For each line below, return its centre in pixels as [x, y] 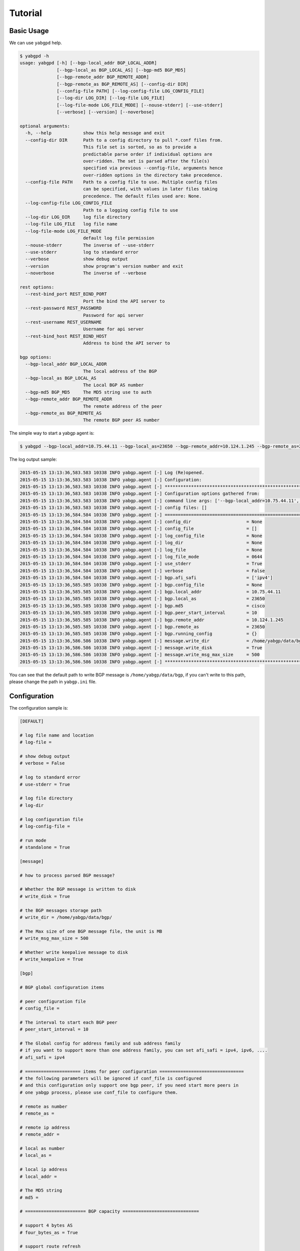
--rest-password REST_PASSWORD [63, 308]
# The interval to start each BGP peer [68, 1022]
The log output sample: [33, 459]
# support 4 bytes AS [46, 1225]
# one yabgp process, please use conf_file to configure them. [99, 1092]
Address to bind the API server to [126, 343]
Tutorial [26, 13]
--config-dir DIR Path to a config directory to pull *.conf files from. [124, 140]
